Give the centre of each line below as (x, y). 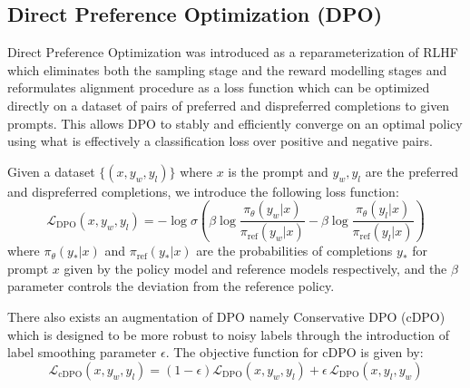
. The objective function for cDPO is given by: (294, 352)
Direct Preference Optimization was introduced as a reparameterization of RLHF (233, 52)
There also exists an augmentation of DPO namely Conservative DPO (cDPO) (226, 317)
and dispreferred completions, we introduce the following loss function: (203, 191)
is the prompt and (278, 171)
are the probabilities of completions (294, 251)
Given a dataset (51, 171)
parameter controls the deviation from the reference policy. (171, 286)
